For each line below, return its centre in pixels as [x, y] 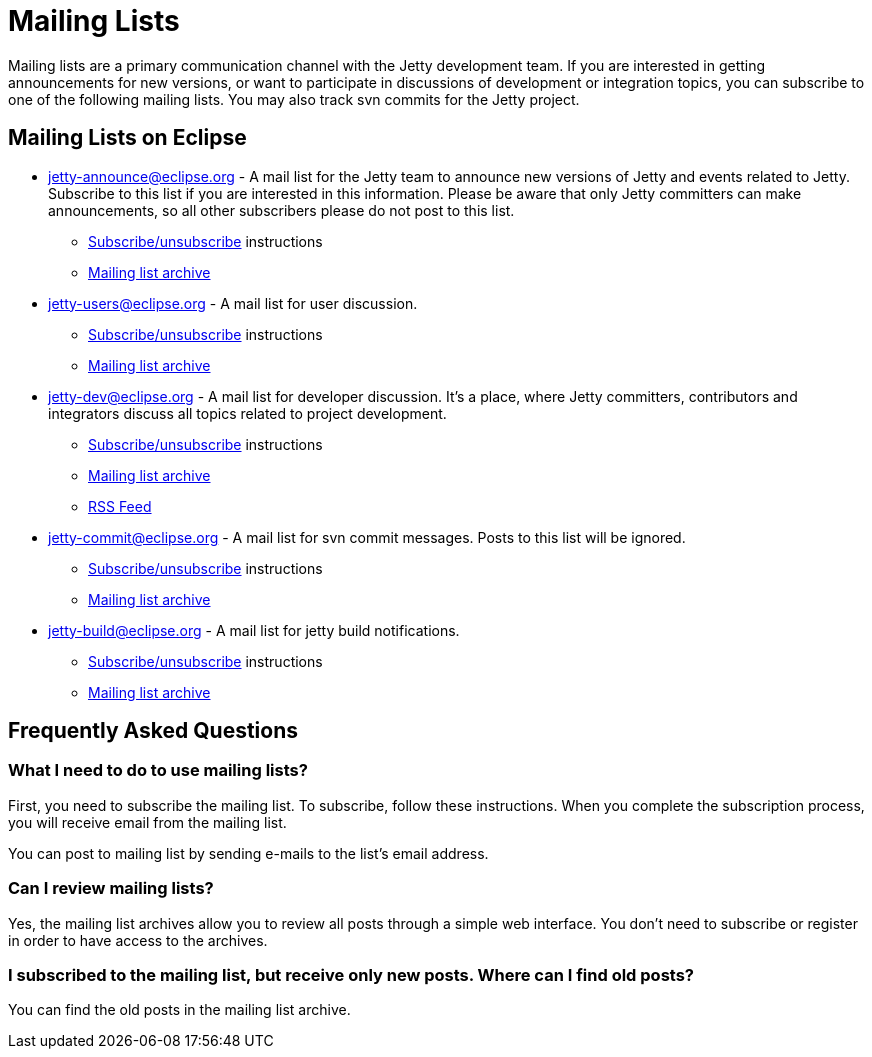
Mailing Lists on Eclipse [127, 138]
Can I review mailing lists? [111, 888]
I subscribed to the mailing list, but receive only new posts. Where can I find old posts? [351, 974]
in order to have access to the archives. [138, 940]
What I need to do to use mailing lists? [158, 770]
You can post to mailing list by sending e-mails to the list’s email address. [248, 853]
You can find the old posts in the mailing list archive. [179, 1010]
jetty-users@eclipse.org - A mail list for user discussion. [233, 303]
